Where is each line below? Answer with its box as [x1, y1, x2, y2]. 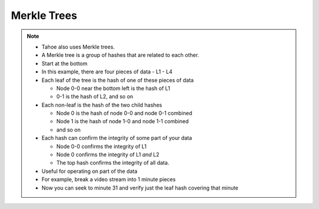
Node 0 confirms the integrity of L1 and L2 [56, 151, 159, 158]
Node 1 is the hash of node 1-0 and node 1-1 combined [56, 118, 189, 125]
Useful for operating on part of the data [41, 168, 138, 175]
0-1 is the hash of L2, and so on [56, 93, 134, 100]
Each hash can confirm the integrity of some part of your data [41, 134, 192, 142]
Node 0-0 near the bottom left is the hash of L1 [56, 85, 171, 92]
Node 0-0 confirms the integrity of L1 [56, 143, 147, 150]
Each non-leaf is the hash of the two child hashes [41, 101, 162, 108]
